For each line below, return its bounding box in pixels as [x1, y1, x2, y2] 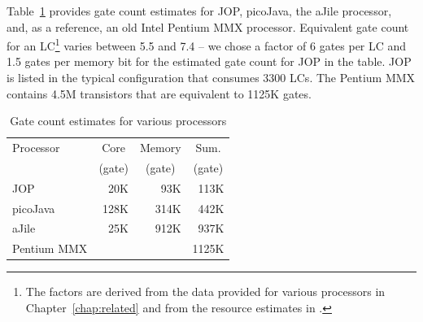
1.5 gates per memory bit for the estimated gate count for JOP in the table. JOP [7, 53, 412, 70]
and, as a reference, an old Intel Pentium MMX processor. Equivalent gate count [7, 18, 409, 35]
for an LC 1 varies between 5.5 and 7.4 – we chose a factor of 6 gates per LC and [7, 35, 407, 54]
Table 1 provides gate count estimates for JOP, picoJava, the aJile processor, [7, 2, 392, 19]
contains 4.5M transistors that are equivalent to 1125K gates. [7, 85, 312, 102]
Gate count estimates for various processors [10, 112, 227, 129]
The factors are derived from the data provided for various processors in [25, 283, 386, 300]
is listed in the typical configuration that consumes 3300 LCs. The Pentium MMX [7, 69, 416, 86]
